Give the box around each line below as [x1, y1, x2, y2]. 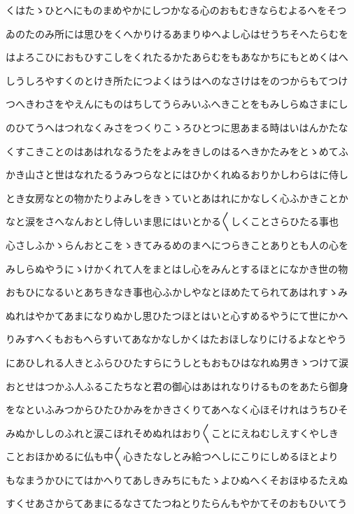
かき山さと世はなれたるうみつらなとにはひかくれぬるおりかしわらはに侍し [6, 167, 348, 182]
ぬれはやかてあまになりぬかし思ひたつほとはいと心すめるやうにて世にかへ [6, 308, 348, 322]
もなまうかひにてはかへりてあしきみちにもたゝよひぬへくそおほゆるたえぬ [6, 472, 348, 487]
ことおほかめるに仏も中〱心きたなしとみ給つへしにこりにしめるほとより [6, 449, 339, 464]
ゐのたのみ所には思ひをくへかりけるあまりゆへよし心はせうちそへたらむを [6, 26, 348, 41]
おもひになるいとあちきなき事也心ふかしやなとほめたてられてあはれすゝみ [6, 285, 348, 299]
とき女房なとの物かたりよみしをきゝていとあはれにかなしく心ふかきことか [6, 190, 348, 205]
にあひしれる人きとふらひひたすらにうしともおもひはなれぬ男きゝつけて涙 [6, 355, 348, 369]
